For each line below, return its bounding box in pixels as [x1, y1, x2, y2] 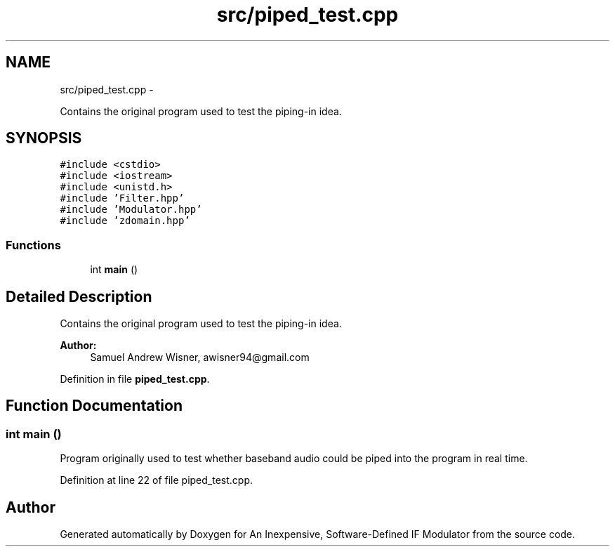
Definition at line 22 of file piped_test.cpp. [60, 474, 253, 487]
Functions [6, 237, 61, 252]
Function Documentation [6, 397, 183, 415]
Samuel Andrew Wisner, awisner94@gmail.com [90, 351, 310, 364]
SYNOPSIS [6, 129, 82, 147]
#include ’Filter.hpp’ [60, 192, 185, 204]
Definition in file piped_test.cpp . [60, 373, 210, 386]
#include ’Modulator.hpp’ [60, 204, 202, 216]
